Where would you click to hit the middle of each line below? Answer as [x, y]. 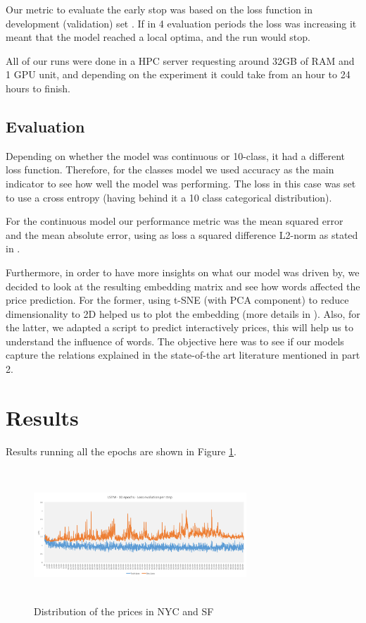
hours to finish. [38, 88]
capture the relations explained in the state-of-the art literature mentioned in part [183, 355]
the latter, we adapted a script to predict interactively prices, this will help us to [179, 327]
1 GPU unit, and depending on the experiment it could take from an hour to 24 [178, 74]
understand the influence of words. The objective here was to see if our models [175, 341]
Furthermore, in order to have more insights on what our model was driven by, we [183, 272]
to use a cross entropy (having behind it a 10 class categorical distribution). [169, 197]
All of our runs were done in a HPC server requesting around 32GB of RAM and [180, 60]
